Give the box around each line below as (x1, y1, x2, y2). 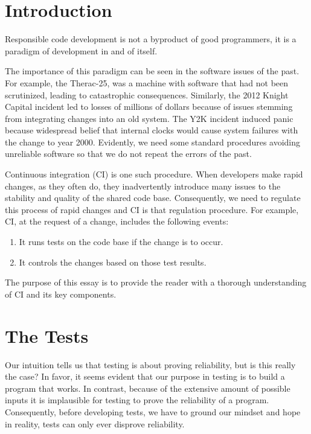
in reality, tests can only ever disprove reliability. (5, 417, 185, 430)
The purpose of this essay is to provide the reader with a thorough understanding (5, 276, 307, 289)
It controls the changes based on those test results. (19, 255, 207, 268)
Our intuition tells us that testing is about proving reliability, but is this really (5, 358, 296, 371)
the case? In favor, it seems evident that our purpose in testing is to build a (5, 370, 285, 383)
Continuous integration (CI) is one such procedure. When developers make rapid (5, 168, 303, 180)
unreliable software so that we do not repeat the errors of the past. (5, 147, 252, 160)
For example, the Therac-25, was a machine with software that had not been (5, 76, 289, 89)
